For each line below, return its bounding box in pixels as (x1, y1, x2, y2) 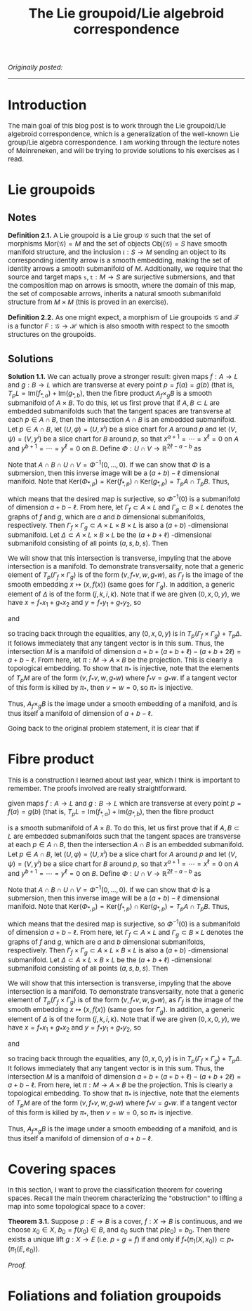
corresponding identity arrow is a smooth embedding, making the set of (8, 256, 231, 265)
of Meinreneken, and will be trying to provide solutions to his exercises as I (8, 146, 239, 156)
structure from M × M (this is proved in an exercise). (8, 298, 168, 307)
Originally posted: (8, 63, 63, 72)
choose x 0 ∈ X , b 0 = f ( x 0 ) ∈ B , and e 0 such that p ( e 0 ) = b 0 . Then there (8, 1225, 230, 1235)
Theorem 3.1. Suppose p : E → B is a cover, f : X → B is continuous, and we (8, 1216, 243, 1226)
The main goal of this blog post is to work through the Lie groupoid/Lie (8, 121, 227, 131)
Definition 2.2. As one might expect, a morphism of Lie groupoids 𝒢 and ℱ (8, 313, 239, 322)
